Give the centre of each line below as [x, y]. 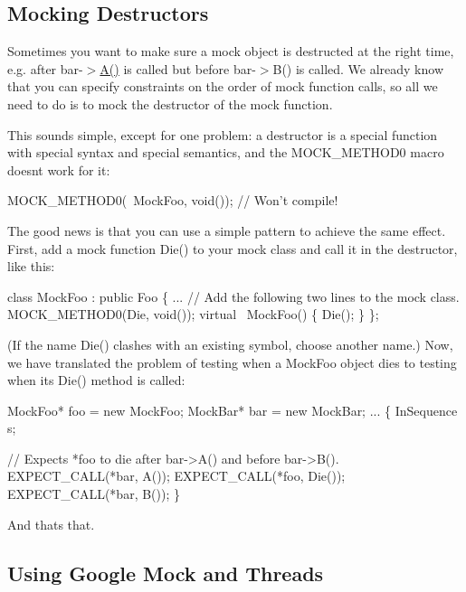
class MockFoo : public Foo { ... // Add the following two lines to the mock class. [233, 296]
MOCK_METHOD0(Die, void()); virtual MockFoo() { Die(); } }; [193, 314]
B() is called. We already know [358, 68]
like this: [31, 266]
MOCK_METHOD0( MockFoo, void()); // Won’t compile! [173, 200]
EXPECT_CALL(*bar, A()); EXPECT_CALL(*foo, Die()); [176, 476]
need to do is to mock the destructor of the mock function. [170, 103]
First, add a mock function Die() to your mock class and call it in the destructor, [233, 248]
